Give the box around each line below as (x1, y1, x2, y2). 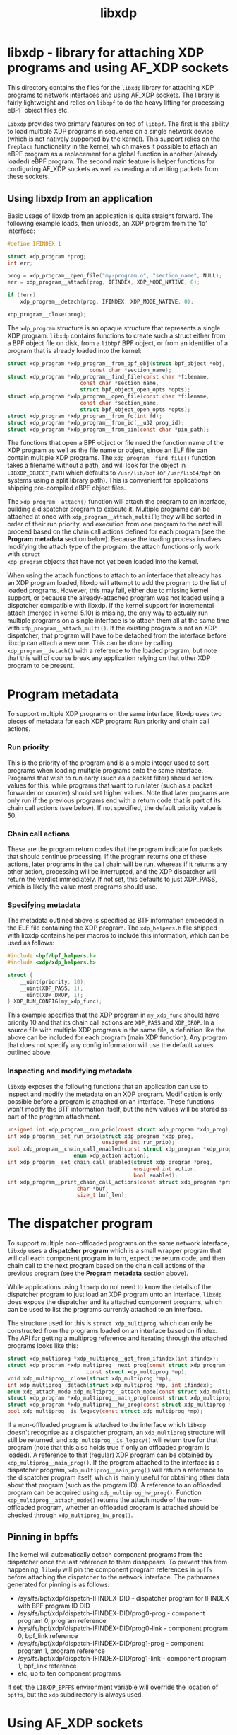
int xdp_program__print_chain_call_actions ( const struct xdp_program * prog (7, 1178, 235, 1186)
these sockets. (7, 172, 50, 180)
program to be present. (7, 662, 75, 670)
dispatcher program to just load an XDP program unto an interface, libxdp (7, 1290, 222, 1299)
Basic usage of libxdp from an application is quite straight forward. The (7, 211, 214, 220)
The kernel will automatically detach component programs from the (7, 1550, 203, 1558)
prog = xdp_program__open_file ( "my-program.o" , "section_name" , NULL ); (7, 272, 222, 279)
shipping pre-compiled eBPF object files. (7, 483, 126, 492)
